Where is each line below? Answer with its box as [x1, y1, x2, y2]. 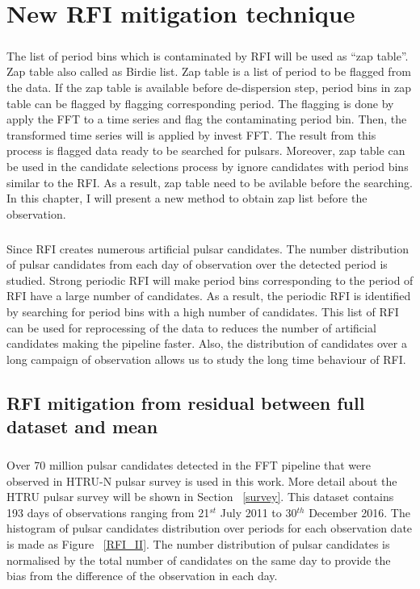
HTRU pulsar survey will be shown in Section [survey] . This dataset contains [6, 488, 394, 505]
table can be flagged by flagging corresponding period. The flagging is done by [6, 94, 394, 111]
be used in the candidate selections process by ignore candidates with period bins [6, 157, 409, 174]
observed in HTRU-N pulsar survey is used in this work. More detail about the [6, 472, 397, 489]
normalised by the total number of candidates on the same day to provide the [6, 551, 391, 568]
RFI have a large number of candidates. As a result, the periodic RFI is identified [6, 287, 411, 304]
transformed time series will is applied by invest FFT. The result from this [6, 126, 376, 143]
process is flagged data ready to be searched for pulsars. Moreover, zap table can [6, 142, 405, 159]
